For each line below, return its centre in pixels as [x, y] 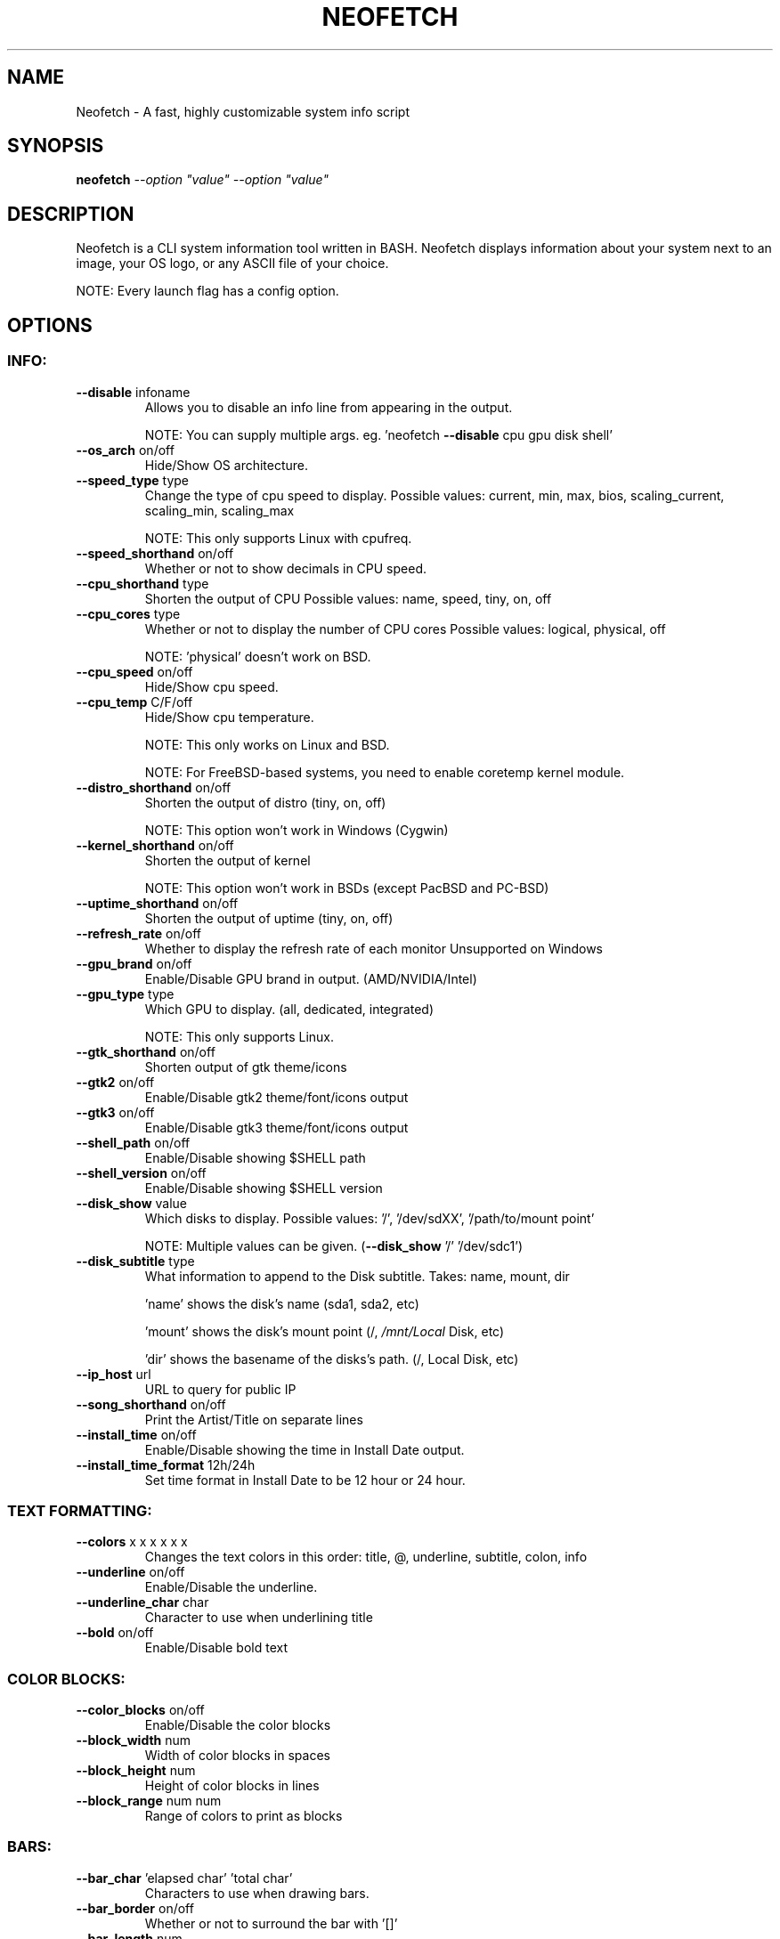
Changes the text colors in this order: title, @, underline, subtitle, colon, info [366, 1557]
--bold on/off [115, 1633]
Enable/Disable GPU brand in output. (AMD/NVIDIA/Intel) [311, 978]
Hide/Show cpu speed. [211, 686]
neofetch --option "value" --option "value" [202, 180]
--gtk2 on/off [115, 1082]
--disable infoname [133, 392]
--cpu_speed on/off [134, 671]
